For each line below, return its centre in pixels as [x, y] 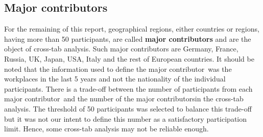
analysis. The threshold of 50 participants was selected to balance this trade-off [128, 108]
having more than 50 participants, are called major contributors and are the [128, 38]
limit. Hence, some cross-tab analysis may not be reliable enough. [106, 129]
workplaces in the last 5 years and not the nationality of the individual [115, 79]
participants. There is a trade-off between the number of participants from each [128, 88]
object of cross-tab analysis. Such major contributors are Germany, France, [121, 49]
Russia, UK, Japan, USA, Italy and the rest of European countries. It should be [129, 58]
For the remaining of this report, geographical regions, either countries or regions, [132, 29]
